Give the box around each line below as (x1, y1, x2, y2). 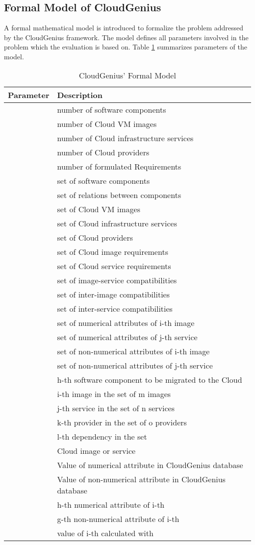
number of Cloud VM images (57, 118, 157, 129)
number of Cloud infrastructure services (57, 132, 194, 144)
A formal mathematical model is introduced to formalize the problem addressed (4, 23, 244, 33)
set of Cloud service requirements (57, 260, 171, 272)
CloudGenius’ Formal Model (79, 69, 176, 81)
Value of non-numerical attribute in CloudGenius (57, 473, 226, 485)
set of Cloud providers (57, 231, 133, 243)
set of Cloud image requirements (57, 246, 168, 257)
